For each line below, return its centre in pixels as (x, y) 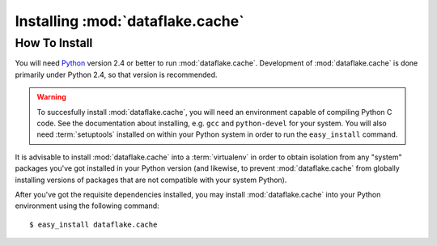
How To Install (54, 43)
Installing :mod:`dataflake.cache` (129, 21)
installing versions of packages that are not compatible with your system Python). (151, 180)
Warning (51, 97)
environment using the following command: (87, 206)
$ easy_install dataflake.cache (93, 224)
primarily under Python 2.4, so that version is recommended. (116, 74)
